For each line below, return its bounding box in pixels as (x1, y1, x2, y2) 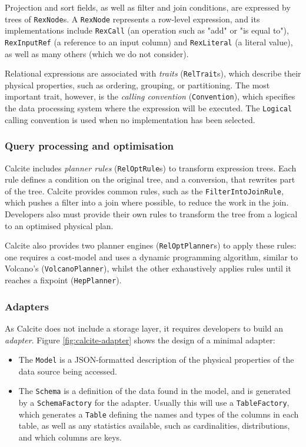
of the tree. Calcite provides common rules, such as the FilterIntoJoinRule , (5, 184, 284, 197)
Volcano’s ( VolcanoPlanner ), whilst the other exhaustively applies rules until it (5, 262, 291, 274)
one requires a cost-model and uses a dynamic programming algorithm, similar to (5, 250, 298, 263)
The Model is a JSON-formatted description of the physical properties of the (18, 353, 294, 366)
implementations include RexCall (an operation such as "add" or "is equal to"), (5, 24, 289, 37)
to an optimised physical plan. (5, 219, 114, 231)
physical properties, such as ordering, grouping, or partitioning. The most (5, 78, 270, 91)
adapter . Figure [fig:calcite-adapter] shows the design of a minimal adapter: (5, 333, 275, 346)
